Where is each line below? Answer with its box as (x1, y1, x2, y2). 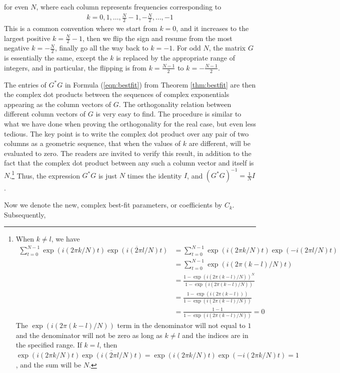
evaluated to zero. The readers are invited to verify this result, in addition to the (4, 147, 251, 158)
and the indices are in (182, 329, 248, 340)
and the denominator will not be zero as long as (15, 329, 162, 340)
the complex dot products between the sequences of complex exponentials (4, 89, 229, 99)
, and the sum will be (15, 359, 81, 369)
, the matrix (208, 42, 246, 53)
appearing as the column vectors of (4, 98, 111, 109)
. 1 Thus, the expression (9, 168, 80, 180)
